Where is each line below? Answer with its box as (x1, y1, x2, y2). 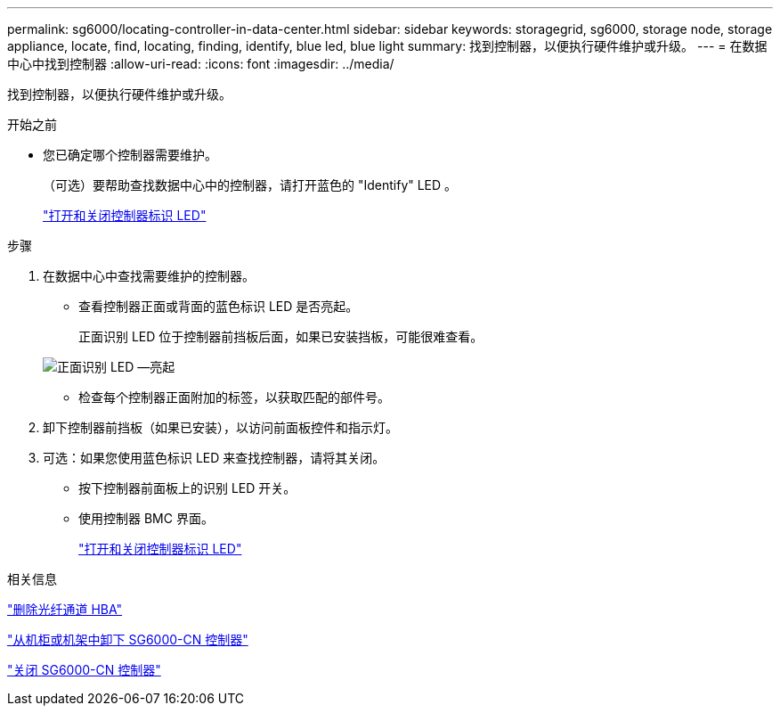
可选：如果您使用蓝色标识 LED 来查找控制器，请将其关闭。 (43, 450, 386, 465)
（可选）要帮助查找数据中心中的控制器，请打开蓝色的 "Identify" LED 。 (43, 177, 458, 193)
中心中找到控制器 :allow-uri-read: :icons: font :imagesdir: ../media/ (7, 56, 394, 71)
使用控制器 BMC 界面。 (78, 511, 214, 526)
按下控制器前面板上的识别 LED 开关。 (78, 480, 297, 496)
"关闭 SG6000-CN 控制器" (7, 662, 161, 677)
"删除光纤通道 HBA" (7, 602, 123, 617)
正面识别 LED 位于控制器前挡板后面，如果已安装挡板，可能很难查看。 (78, 329, 483, 344)
